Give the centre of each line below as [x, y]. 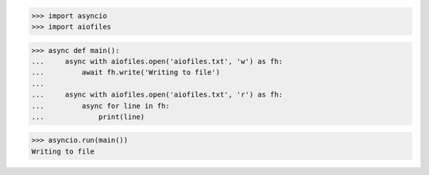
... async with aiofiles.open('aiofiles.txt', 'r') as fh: [157, 95]
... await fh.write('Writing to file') [126, 72]
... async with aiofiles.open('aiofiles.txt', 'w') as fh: [157, 61]
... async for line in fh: [100, 106]
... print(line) [88, 116]
